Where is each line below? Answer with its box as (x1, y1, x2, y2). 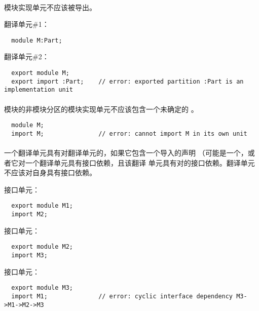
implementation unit (4, 86, 73, 94)
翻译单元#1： (4, 19, 49, 29)
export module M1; (11, 202, 73, 210)
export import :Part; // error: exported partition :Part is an (11, 77, 244, 85)
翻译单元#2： (4, 51, 49, 62)
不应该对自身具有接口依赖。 (4, 167, 96, 178)
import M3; (11, 252, 48, 259)
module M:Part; (11, 36, 62, 44)
